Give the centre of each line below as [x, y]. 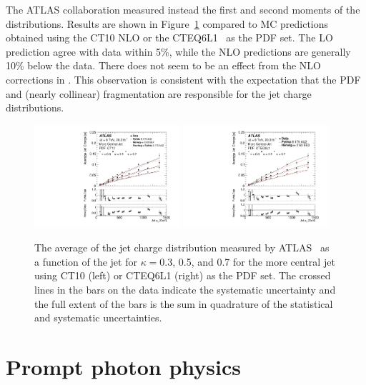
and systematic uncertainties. [98, 317]
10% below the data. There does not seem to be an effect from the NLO [163, 65]
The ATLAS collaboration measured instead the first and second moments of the [183, 9]
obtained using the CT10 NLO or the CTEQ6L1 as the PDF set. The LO [169, 37]
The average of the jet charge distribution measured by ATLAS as [182, 247]
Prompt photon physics [124, 366]
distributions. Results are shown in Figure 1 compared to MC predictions [167, 23]
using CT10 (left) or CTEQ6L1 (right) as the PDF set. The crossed [183, 275]
